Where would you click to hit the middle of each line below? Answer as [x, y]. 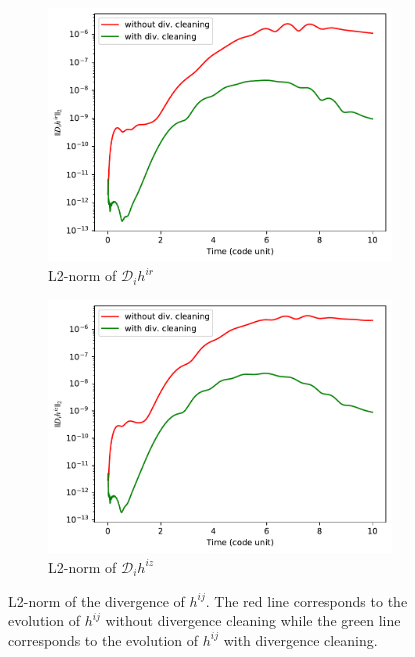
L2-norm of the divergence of [96, 600]
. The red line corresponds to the [306, 600]
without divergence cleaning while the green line [253, 620]
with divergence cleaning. [300, 639]
